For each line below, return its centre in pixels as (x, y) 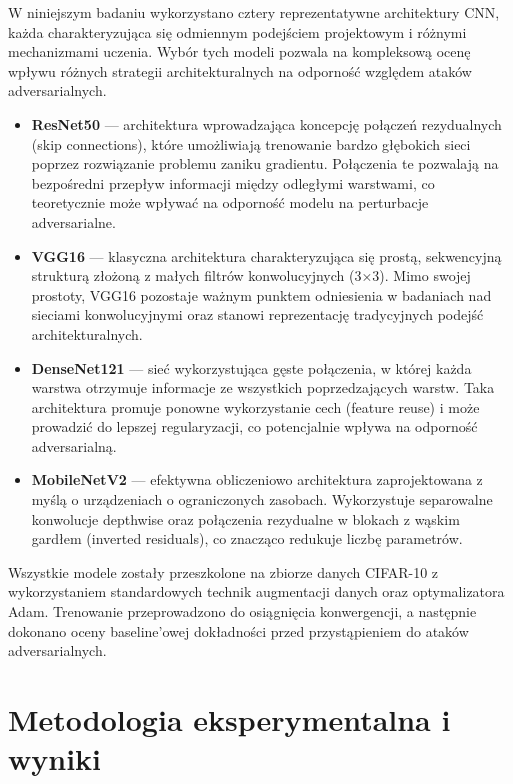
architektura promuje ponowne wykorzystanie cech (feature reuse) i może (255, 406)
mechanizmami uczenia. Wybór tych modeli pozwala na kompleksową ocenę (239, 51)
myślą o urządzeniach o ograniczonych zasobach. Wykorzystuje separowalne (262, 499)
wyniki (55, 758)
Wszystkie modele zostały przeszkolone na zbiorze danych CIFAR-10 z (223, 571)
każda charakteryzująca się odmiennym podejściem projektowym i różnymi (237, 31)
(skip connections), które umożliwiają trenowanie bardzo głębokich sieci (251, 143)
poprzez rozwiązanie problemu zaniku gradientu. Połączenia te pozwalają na (265, 163)
